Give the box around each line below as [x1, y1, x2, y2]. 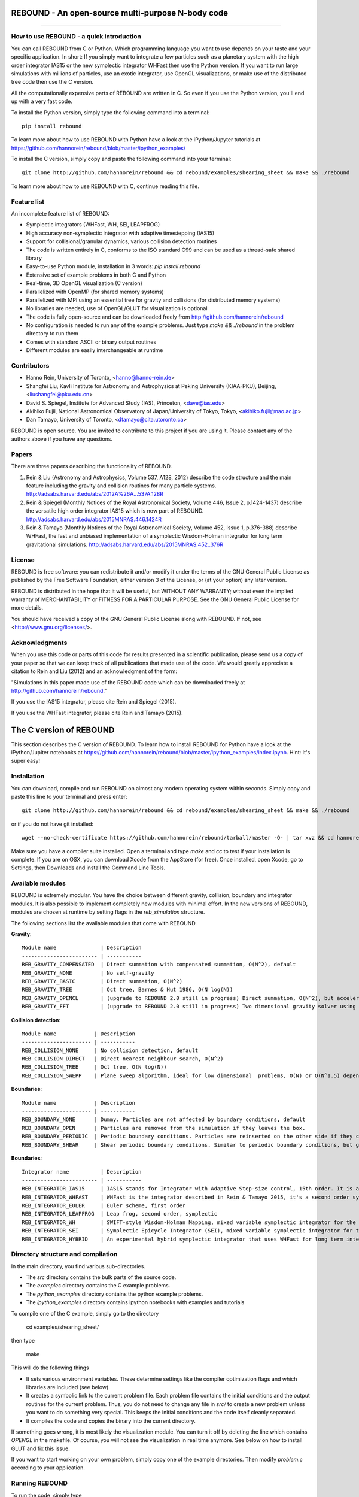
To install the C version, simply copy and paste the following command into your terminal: [11, 156, 232, 163]
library [26, 254, 42, 262]
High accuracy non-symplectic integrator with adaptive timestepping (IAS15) [26, 229, 215, 237]
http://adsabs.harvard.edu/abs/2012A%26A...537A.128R [26, 490, 164, 498]
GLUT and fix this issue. [11, 1445, 70, 1452]
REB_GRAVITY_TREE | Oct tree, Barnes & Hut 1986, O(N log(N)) [22, 986, 233, 993]
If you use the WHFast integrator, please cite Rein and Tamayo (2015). [11, 709, 183, 716]
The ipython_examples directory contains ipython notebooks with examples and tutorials [26, 1299, 245, 1306]
